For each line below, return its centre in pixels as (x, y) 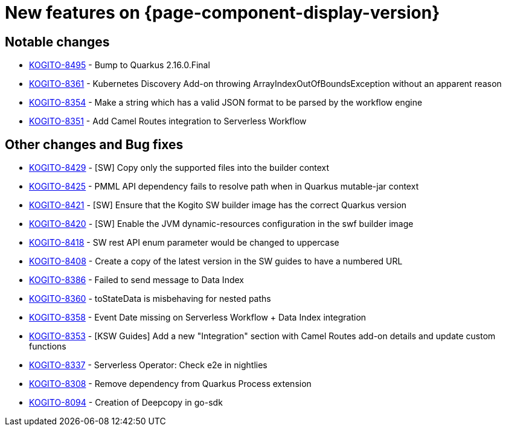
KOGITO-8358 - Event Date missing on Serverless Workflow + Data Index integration (198, 318)
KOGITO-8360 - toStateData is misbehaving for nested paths (150, 299)
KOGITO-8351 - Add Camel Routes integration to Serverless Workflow (168, 121)
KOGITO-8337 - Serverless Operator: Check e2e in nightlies (148, 365)
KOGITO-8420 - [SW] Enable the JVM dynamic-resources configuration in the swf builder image (221, 224)
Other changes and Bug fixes (94, 144)
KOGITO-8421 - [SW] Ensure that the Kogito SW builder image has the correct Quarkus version (218, 205)
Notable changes (57, 42)
